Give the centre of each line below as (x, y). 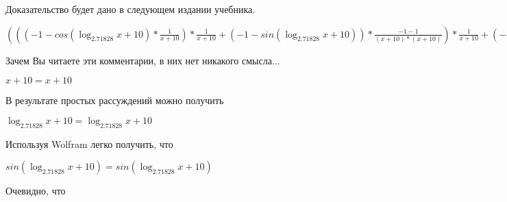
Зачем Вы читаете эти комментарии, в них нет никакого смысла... (143, 60)
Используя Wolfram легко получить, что (89, 143)
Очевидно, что (36, 191)
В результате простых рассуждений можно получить (115, 100)
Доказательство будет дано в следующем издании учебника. (131, 9)
